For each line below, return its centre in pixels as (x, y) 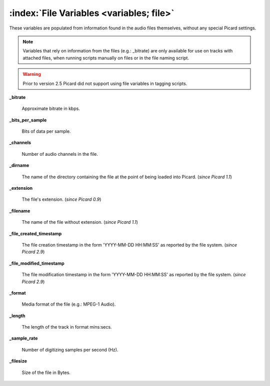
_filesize (18, 361)
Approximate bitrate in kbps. (51, 109)
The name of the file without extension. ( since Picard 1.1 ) (80, 222)
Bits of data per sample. (46, 131)
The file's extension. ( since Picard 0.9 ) (61, 199)
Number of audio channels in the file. (60, 154)
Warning (32, 74)
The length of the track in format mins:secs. (67, 327)
